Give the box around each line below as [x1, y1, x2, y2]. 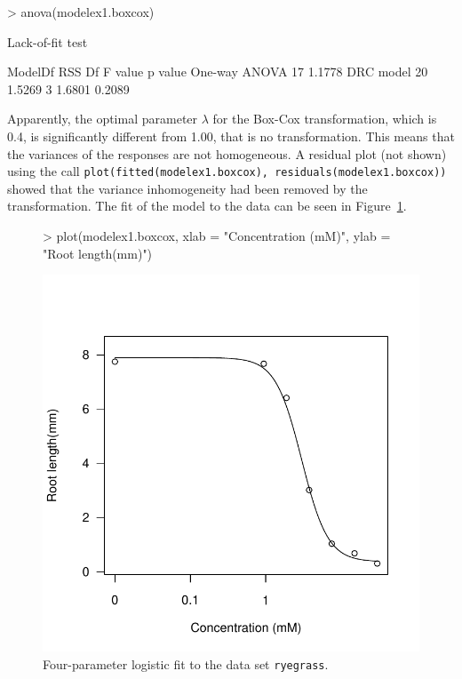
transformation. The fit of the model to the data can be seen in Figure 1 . [7, 196, 407, 215]
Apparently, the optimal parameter [7, 109, 198, 128]
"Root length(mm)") [43, 244, 153, 262]
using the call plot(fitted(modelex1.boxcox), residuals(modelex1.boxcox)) [7, 162, 447, 180]
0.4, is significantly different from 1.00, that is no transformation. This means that [7, 126, 455, 145]
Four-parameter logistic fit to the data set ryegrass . [43, 654, 329, 673]
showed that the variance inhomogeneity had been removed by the [7, 179, 368, 197]
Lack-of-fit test [7, 32, 88, 51]
